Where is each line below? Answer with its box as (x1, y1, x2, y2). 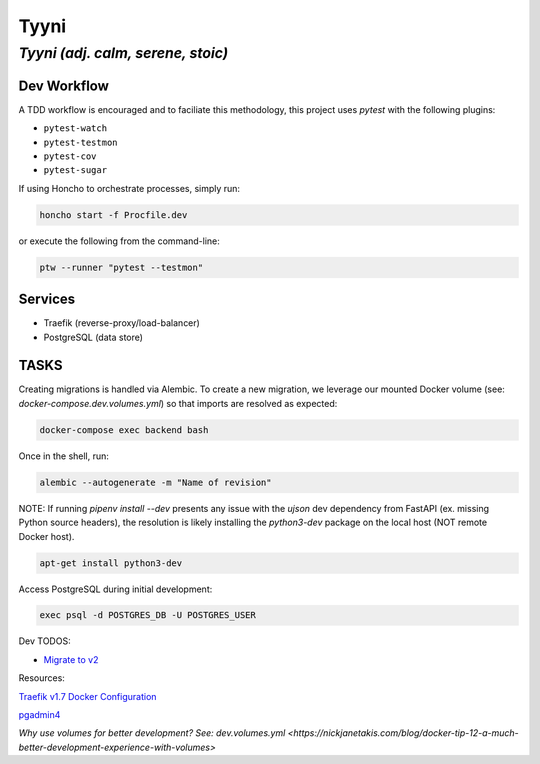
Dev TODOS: (18, 635, 71, 647)
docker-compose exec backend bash (39, 424, 209, 435)
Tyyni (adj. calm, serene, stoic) (18, 44, 229, 62)
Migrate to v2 (43, 653, 99, 665)
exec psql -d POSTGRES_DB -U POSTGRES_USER (39, 610, 257, 621)
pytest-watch (43, 123, 108, 134)
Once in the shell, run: (18, 450, 110, 462)
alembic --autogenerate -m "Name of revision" (39, 476, 272, 488)
